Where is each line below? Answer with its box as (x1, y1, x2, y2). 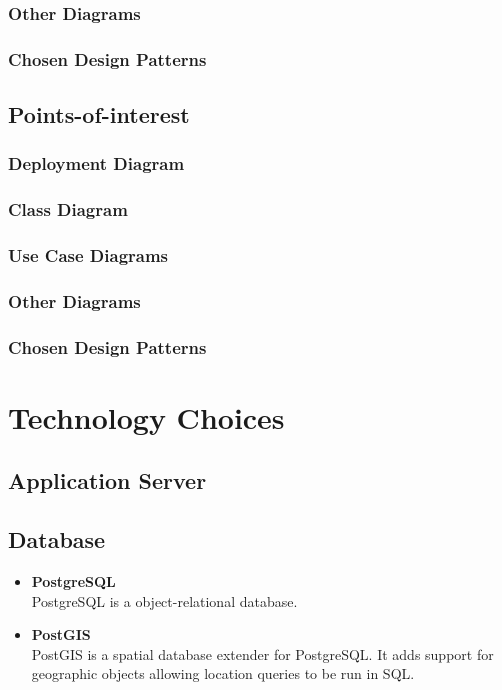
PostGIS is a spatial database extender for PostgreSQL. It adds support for (31, 643, 494, 664)
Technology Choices (8, 396, 285, 437)
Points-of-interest (8, 99, 190, 130)
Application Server (8, 465, 207, 496)
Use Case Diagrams (8, 243, 169, 268)
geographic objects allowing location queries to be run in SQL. (31, 663, 415, 684)
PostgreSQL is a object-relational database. (31, 590, 298, 611)
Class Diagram (8, 197, 128, 222)
